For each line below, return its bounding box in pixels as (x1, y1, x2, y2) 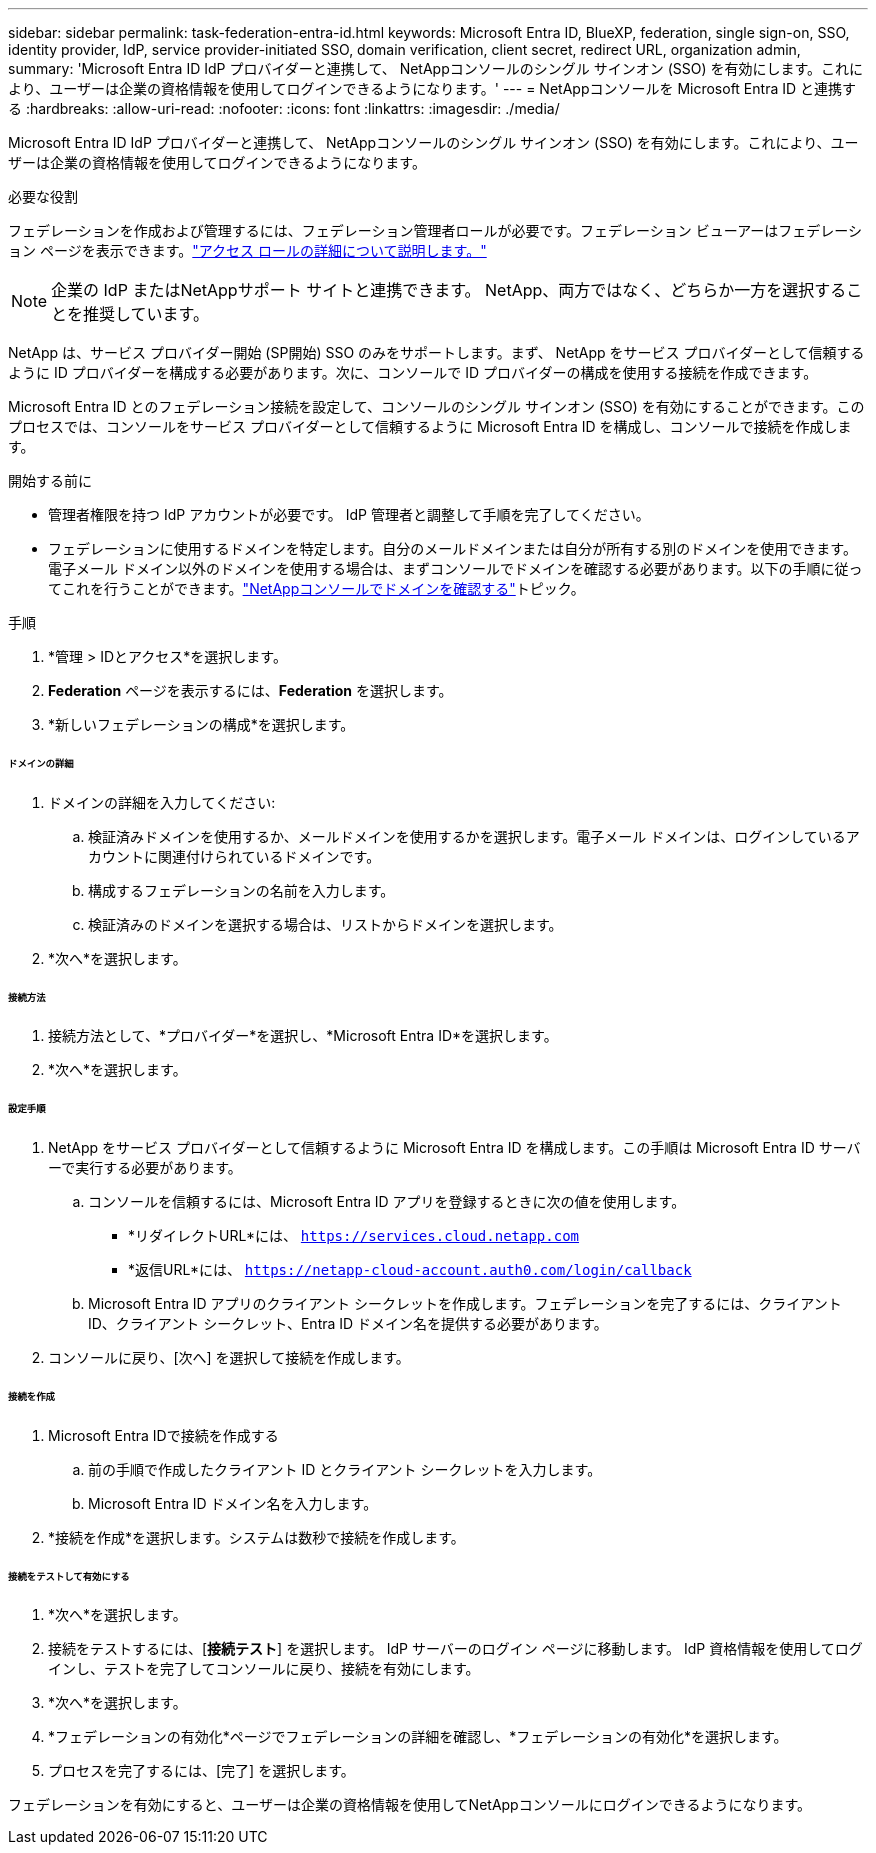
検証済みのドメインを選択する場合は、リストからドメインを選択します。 (88, 915, 563, 933)
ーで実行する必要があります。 (48, 1159, 242, 1177)
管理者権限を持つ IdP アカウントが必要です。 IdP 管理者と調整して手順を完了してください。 (48, 506, 650, 523)
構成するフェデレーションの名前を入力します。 (88, 881, 395, 899)
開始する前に (8, 472, 92, 489)
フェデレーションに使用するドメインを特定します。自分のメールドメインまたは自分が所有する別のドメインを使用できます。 (48, 540, 857, 557)
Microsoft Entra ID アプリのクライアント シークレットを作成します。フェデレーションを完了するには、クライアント (88, 1295, 842, 1313)
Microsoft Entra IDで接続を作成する (48, 1426, 279, 1444)
